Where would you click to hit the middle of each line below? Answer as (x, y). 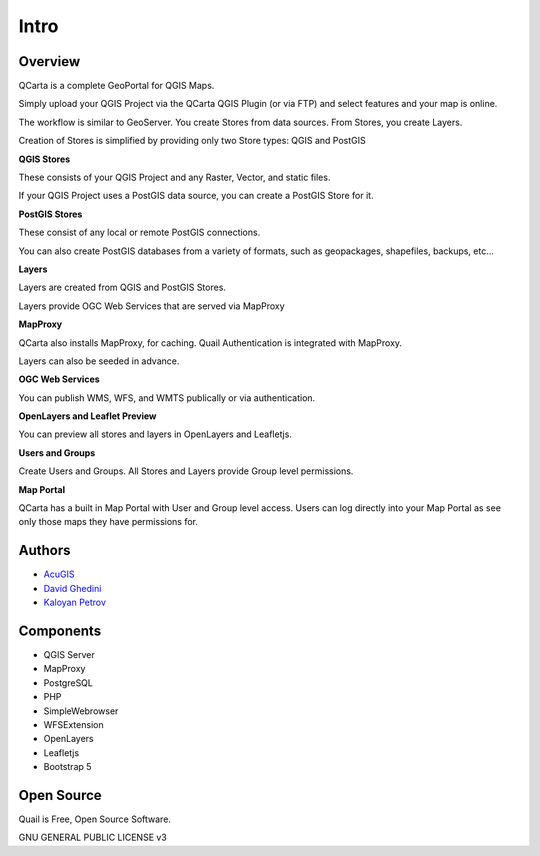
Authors (44, 550)
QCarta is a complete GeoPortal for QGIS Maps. (116, 86)
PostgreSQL (68, 682)
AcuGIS (59, 574)
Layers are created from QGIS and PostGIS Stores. (122, 287)
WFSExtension (73, 724)
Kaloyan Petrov (75, 602)
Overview (49, 61)
